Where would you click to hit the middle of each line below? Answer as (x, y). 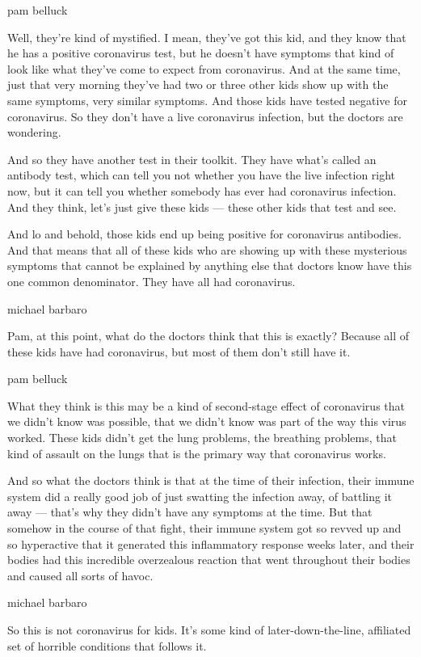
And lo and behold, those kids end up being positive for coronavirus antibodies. (204, 234)
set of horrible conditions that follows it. (107, 645)
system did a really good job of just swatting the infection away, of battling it (200, 496)
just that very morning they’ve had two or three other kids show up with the (198, 84)
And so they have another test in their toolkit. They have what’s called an (192, 159)
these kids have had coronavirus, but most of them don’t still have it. (179, 351)
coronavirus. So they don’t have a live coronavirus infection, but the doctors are (205, 116)
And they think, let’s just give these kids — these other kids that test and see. (202, 206)
